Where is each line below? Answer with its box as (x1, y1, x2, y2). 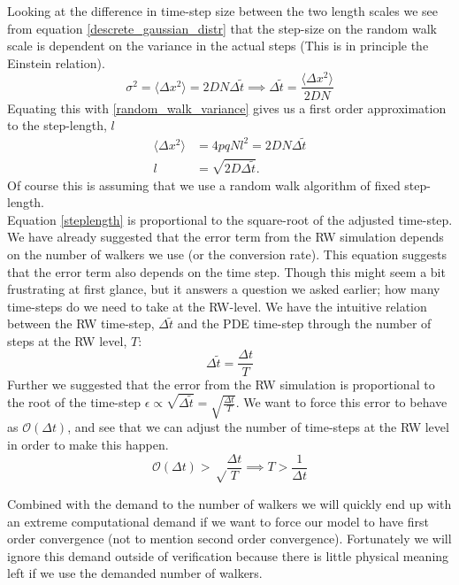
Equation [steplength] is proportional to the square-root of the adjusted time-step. (7, 210, 453, 228)
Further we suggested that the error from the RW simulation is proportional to (7, 374, 435, 393)
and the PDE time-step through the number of (177, 314, 432, 333)
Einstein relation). (7, 53, 105, 72)
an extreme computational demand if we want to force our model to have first (7, 512, 429, 530)
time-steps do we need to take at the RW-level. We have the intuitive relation (7, 296, 427, 315)
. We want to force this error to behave (235, 393, 448, 412)
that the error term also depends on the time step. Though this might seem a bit (7, 262, 446, 281)
